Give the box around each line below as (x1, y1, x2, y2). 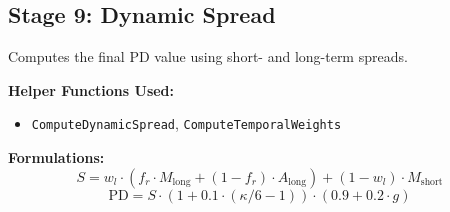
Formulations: (8, 147, 105, 168)
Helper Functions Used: (8, 79, 175, 100)
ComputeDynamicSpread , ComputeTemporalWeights (31, 113, 342, 134)
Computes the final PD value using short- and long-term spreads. (8, 46, 408, 67)
